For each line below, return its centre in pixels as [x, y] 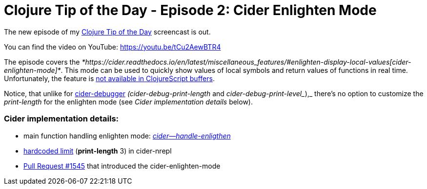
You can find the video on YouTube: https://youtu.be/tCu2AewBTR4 [112, 47]
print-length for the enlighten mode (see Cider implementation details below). [128, 102]
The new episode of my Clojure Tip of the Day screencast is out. [107, 32]
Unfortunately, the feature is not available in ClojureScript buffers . [109, 78]
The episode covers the [42, 62]
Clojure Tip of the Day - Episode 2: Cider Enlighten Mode [190, 10]
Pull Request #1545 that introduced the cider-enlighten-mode [122, 166]
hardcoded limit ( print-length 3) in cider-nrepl [98, 151]
